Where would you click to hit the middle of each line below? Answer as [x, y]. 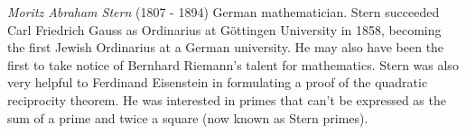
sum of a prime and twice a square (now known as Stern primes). [188, 117]
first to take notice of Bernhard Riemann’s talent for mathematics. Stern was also [233, 64]
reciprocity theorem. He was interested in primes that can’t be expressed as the [227, 99]
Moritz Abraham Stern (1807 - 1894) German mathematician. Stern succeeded [224, 12]
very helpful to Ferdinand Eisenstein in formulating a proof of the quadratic [218, 82]
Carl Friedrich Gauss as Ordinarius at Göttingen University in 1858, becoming [224, 29]
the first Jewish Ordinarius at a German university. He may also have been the [226, 47]
